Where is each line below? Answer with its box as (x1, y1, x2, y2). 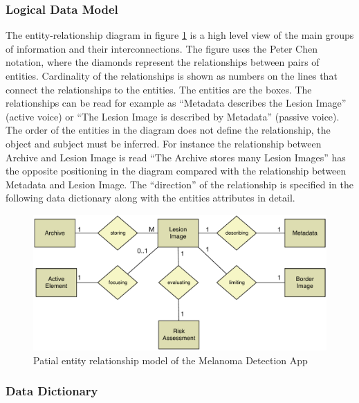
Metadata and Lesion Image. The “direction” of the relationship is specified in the (6, 177, 354, 191)
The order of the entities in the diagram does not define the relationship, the (6, 123, 331, 137)
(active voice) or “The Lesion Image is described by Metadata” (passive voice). (6, 109, 340, 123)
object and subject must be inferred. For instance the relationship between (6, 136, 322, 150)
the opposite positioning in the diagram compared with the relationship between (6, 163, 347, 178)
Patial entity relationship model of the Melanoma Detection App (33, 352, 308, 367)
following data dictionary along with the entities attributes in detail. (6, 190, 295, 205)
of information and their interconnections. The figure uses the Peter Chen (6, 41, 317, 55)
